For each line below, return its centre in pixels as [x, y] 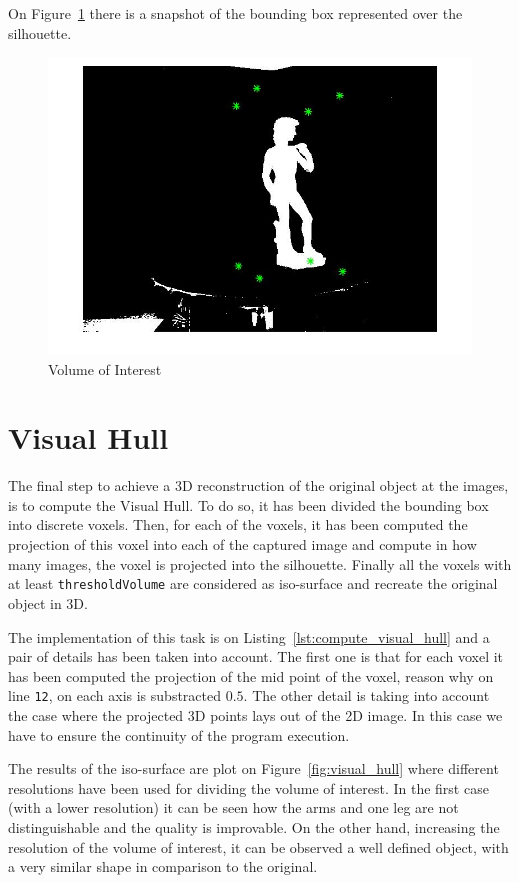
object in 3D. [48, 602]
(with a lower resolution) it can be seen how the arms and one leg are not [233, 807]
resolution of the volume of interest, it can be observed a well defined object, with [258, 846]
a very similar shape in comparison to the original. [163, 866]
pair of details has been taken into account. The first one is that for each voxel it [256, 656]
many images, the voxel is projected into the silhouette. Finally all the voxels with [260, 563]
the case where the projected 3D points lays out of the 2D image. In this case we [255, 714]
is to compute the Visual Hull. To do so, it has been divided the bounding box [248, 504]
